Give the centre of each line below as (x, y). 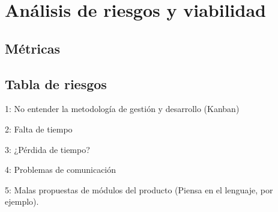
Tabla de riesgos (56, 83)
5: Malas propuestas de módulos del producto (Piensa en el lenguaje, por (139, 189)
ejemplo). (22, 201)
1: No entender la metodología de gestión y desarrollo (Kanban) (122, 109)
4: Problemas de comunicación (61, 170)
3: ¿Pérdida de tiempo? (47, 149)
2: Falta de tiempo (39, 129)
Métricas (33, 48)
